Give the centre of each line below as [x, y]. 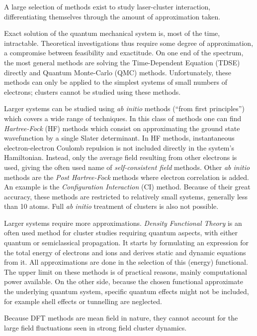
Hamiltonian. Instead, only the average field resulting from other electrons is [121, 157]
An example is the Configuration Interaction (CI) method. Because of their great [127, 187]
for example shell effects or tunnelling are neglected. [83, 301]
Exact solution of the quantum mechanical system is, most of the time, [112, 33]
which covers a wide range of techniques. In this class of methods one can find [123, 118]
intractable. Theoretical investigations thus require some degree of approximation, [129, 43]
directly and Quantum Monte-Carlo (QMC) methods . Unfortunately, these [118, 72]
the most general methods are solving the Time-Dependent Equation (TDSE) [122, 62]
